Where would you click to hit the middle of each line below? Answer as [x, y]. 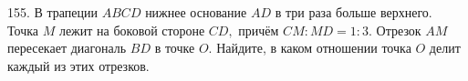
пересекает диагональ [67, 48]
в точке [175, 48]
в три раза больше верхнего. [354, 12]
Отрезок [399, 30]
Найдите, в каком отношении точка [314, 48]
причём [259, 30]
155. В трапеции [53, 12]
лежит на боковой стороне [132, 30]
